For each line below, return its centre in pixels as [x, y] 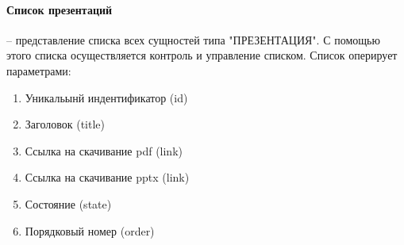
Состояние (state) [68, 203]
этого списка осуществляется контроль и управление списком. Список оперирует [202, 55]
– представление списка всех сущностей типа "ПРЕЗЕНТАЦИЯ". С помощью [193, 39]
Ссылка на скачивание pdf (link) [104, 150]
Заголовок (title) [65, 124]
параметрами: [39, 70]
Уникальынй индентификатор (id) [106, 97]
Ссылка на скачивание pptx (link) [107, 177]
